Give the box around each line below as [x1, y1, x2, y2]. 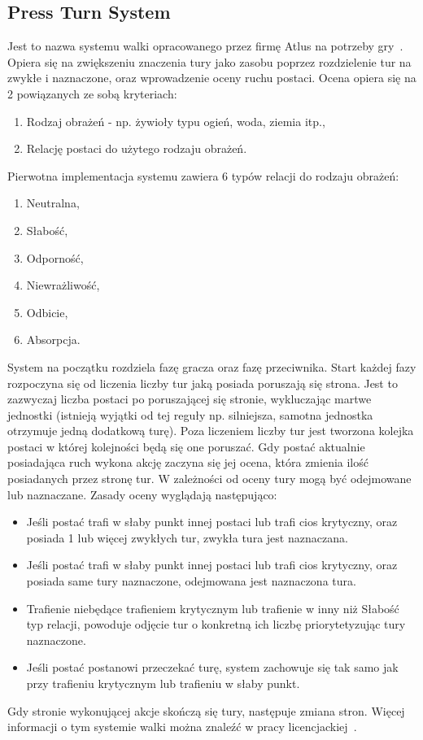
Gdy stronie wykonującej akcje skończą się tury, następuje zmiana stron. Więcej [7, 702, 405, 719]
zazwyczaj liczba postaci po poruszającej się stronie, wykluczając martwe [7, 390, 372, 407]
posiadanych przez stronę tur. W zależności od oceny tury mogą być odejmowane [7, 470, 412, 487]
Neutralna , [26, 194, 80, 211]
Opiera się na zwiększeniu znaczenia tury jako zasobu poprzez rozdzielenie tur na [7, 53, 412, 70]
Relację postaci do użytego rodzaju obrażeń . [26, 140, 247, 157]
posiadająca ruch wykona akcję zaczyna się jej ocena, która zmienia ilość [7, 454, 368, 471]
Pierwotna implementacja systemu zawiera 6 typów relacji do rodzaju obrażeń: [7, 167, 399, 184]
